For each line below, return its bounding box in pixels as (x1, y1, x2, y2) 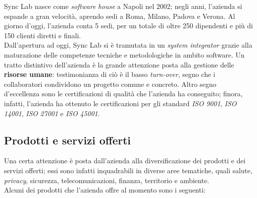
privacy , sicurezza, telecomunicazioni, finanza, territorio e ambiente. (4, 175, 209, 185)
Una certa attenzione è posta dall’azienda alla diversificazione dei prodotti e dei (4, 155, 246, 166)
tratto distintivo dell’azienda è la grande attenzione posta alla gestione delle (4, 59, 234, 69)
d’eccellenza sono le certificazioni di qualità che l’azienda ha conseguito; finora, (4, 88, 243, 99)
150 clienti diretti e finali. (4, 30, 81, 40)
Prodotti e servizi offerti (4, 132, 131, 147)
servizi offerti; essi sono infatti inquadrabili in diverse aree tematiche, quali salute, (4, 165, 253, 175)
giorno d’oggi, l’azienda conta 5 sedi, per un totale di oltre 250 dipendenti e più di (4, 20, 253, 31)
